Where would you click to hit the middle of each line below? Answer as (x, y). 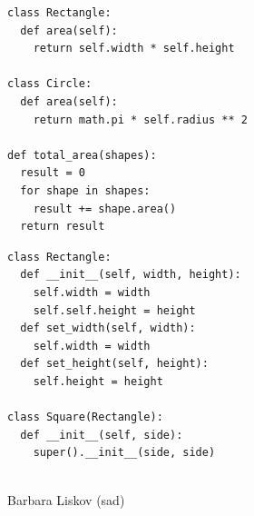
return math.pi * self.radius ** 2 (140, 119)
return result (63, 227)
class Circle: (50, 84)
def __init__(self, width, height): (131, 275)
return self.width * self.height (134, 49)
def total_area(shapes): (82, 155)
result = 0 (53, 173)
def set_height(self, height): (114, 364)
